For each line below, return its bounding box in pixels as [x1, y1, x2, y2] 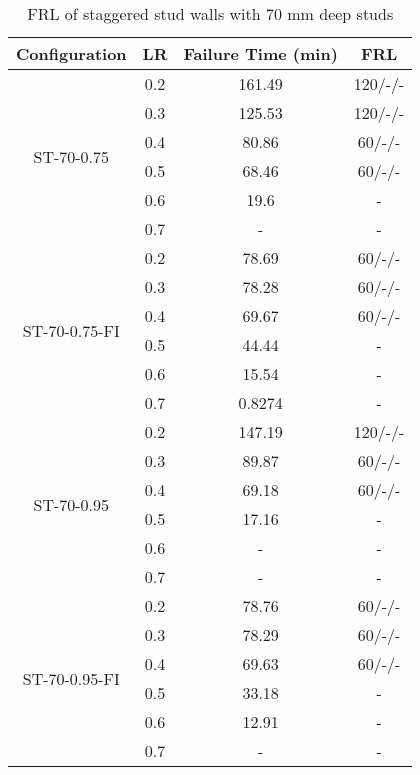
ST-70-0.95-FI [22, 666, 120, 690]
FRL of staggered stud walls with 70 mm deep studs [27, 2, 394, 25]
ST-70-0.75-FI [22, 318, 120, 342]
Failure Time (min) [183, 42, 338, 65]
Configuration [16, 42, 127, 65]
